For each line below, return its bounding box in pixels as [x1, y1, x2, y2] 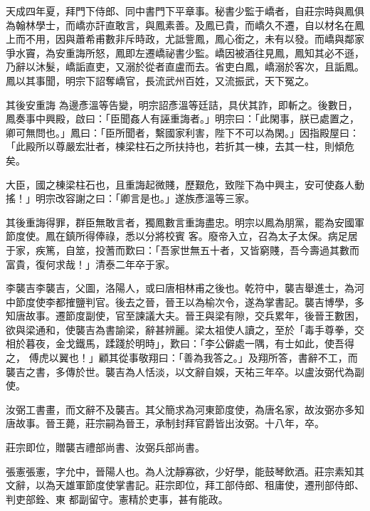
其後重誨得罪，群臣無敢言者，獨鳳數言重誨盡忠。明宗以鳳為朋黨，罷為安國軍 [6, 214, 364, 229]
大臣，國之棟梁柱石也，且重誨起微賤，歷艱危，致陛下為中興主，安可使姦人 [6, 177, 354, 191]
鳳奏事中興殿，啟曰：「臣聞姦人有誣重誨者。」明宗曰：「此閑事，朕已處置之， [6, 111, 359, 126]
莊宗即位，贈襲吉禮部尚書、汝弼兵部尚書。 [6, 440, 205, 455]
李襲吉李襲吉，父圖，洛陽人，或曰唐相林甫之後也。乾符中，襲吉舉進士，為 [6, 280, 354, 295]
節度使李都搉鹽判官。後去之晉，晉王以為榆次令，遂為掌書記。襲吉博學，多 [15, 294, 364, 309]
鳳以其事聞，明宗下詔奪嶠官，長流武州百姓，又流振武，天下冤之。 [6, 73, 314, 88]
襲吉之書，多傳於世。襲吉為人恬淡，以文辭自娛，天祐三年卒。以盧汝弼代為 [6, 364, 354, 379]
